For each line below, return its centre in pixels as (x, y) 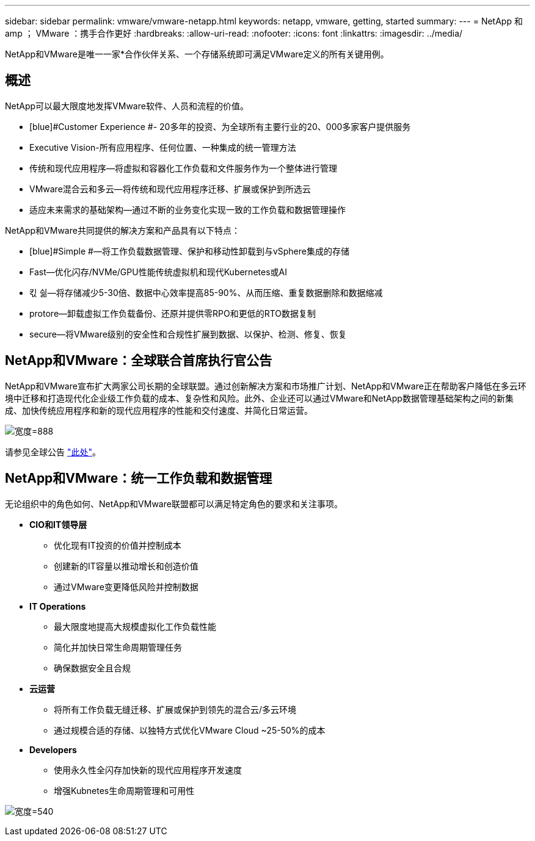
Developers (53, 749)
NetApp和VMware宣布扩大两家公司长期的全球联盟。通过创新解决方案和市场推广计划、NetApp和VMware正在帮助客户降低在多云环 (266, 386)
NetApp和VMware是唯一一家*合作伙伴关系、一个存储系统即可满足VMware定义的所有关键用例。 (197, 54)
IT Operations (58, 606)
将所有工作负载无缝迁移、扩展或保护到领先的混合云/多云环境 (175, 709)
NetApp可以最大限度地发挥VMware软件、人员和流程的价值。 (127, 106)
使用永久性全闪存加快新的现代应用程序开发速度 (148, 770)
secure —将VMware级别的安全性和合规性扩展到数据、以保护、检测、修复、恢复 (188, 334)
